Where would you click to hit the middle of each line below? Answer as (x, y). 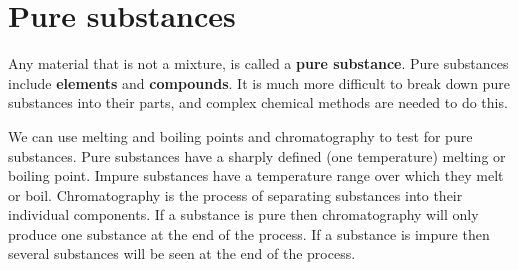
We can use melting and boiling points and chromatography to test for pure (240, 135)
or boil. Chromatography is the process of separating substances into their (235, 194)
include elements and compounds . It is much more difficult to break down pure (259, 82)
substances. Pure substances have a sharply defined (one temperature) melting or (257, 155)
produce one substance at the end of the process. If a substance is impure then (249, 233)
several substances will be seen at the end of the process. (182, 253)
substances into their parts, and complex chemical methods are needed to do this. (258, 102)
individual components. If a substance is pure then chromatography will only (243, 214)
